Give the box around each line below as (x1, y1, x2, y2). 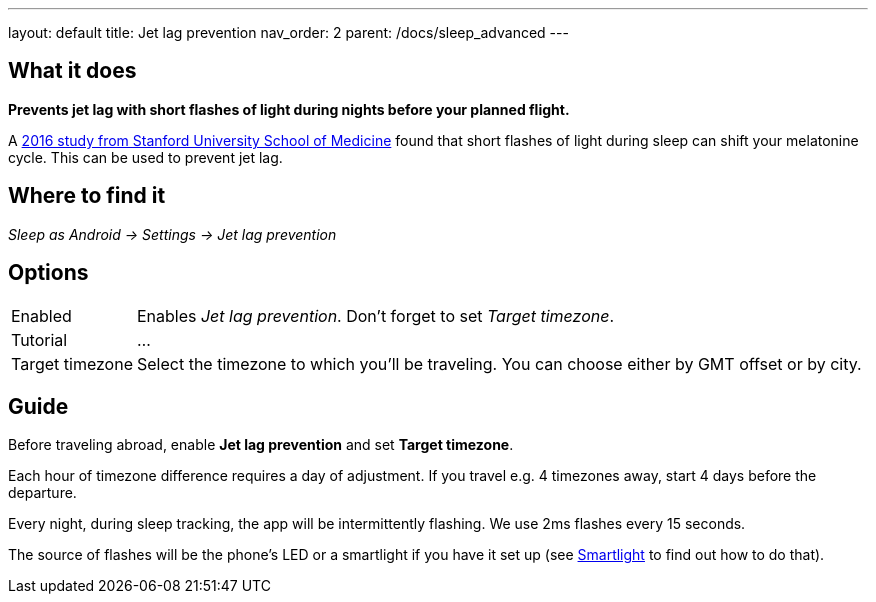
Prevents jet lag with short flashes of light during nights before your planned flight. (8, 100, 570, 118)
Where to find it (8, 183, 166, 209)
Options (8, 260, 89, 286)
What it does (8, 58, 137, 84)
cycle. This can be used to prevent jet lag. (8, 148, 283, 166)
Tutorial (11, 329, 68, 350)
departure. (8, 484, 77, 502)
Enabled (11, 305, 72, 326)
